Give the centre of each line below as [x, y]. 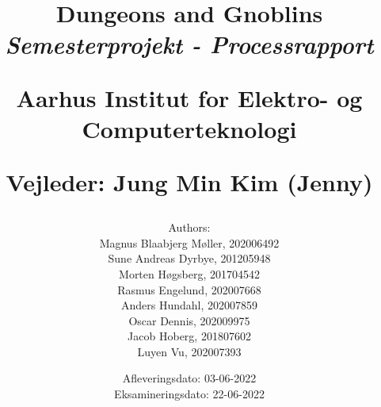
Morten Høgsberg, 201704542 [189, 273]
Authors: [189, 227]
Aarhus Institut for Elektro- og [189, 97]
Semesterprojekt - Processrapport [189, 44]
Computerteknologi [189, 128]
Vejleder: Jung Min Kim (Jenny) [189, 181]
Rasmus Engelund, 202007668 [189, 289]
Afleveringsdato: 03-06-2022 [189, 378]
